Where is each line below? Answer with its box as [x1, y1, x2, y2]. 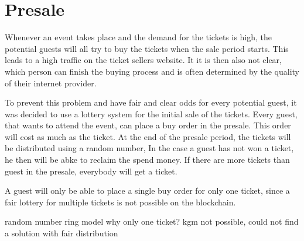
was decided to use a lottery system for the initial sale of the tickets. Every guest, [5, 107, 298, 120]
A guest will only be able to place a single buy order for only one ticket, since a [5, 184, 290, 197]
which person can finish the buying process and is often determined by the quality [5, 65, 299, 77]
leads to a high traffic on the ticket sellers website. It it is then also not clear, [5, 54, 282, 66]
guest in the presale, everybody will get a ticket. [5, 165, 177, 177]
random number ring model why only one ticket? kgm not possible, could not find [5, 215, 299, 228]
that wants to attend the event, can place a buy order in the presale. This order [5, 119, 291, 131]
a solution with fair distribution [5, 227, 118, 239]
